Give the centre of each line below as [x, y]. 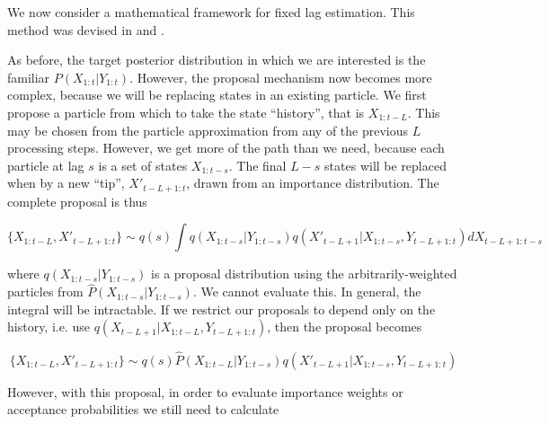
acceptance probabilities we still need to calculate [143, 409]
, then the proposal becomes [345, 327]
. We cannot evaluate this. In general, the [307, 291]
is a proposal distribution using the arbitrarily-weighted [304, 274]
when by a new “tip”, [66, 183]
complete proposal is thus [77, 201]
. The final [257, 165]
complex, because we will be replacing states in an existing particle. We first [217, 95]
